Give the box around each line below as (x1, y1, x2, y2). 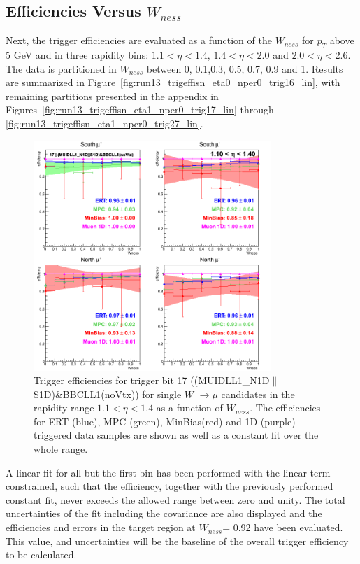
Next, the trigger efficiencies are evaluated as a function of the (6, 33, 272, 48)
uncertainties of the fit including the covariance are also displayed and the (6, 506, 322, 521)
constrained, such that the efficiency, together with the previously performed (6, 479, 333, 493)
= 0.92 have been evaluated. (222, 520, 343, 535)
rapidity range (34, 400, 94, 415)
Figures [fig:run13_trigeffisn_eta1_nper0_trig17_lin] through (6, 102, 274, 117)
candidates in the (221, 386, 295, 401)
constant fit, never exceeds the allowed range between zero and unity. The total (6, 492, 345, 507)
